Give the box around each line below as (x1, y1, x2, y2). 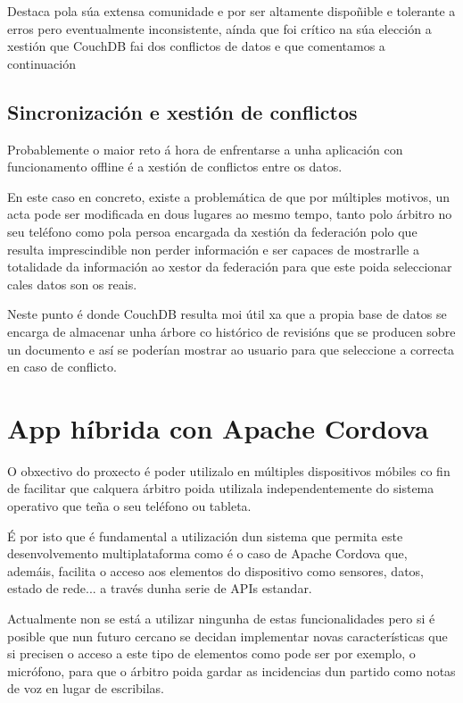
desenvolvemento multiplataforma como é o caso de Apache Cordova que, (7, 544, 408, 563)
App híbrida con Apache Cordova (7, 409, 429, 446)
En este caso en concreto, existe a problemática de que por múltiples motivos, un (7, 187, 451, 205)
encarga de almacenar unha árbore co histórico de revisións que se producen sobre (7, 322, 456, 340)
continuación (7, 54, 77, 72)
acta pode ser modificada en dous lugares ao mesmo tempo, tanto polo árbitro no (7, 205, 452, 223)
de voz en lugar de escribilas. (7, 679, 164, 698)
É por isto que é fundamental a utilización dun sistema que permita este (7, 526, 403, 545)
